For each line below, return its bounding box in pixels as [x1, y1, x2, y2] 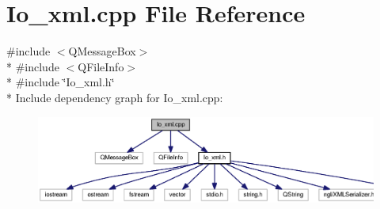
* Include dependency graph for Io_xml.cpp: [6, 89, 223, 105]
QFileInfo [78, 58, 124, 74]
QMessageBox [68, 43, 136, 59]
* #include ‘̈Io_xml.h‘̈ [6, 74, 115, 90]
